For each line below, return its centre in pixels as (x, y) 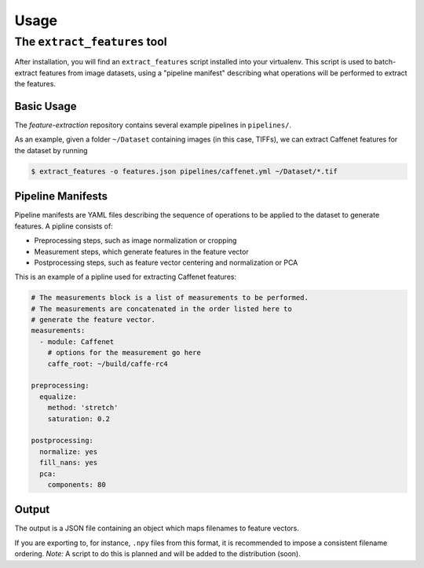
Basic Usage (46, 106)
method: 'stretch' (83, 408)
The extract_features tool (91, 42)
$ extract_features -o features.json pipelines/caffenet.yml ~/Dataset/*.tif (184, 171)
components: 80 (77, 484)
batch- (385, 62)
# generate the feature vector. (93, 320)
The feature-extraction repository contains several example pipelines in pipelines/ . (153, 125)
